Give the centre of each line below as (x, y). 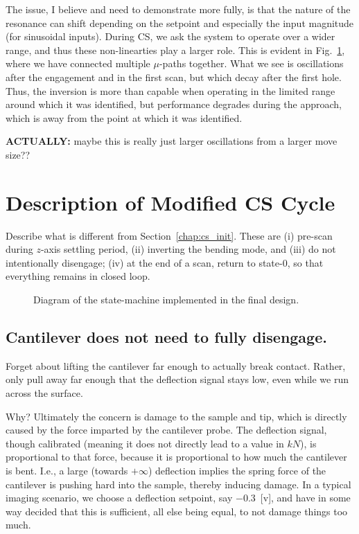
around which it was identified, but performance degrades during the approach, (174, 104)
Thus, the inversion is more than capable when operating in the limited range (170, 90)
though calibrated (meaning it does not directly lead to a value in (145, 443)
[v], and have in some (305, 498)
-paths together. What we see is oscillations (251, 63)
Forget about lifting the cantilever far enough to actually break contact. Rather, (176, 365)
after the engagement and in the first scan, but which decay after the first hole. (174, 77)
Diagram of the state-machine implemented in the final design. (166, 300)
